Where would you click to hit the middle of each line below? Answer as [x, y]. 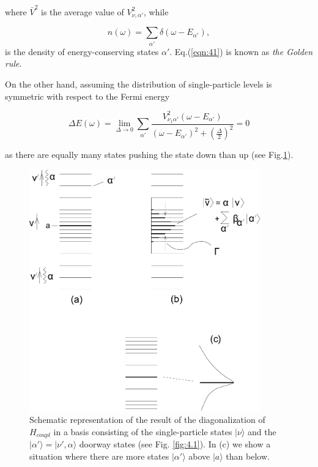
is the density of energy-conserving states [82, 51]
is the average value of [83, 11]
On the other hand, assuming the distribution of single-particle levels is [139, 84]
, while [156, 11]
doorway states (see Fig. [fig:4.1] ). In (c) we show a [175, 444]
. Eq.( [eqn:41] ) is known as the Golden [241, 51]
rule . [13, 63]
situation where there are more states [99, 456]
